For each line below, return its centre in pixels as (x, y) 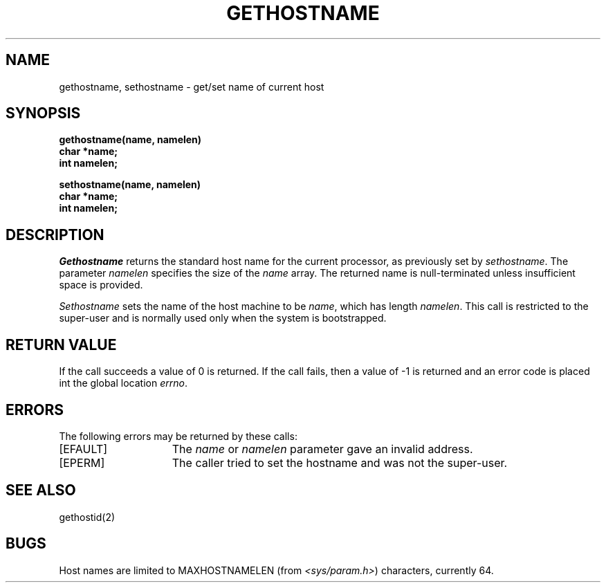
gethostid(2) (87, 517)
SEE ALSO (41, 490)
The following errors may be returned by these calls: (178, 436)
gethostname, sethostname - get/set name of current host (192, 86)
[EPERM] (82, 462)
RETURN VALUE (61, 344)
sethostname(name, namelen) (130, 185)
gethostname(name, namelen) (130, 140)
